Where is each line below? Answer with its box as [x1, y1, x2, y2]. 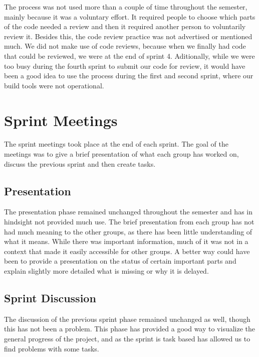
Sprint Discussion [4, 290, 96, 305]
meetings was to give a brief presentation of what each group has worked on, [4, 149, 239, 159]
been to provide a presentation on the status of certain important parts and [4, 256, 236, 266]
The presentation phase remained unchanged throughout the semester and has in [4, 206, 252, 217]
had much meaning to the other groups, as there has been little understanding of [4, 226, 252, 236]
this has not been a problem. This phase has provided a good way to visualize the [4, 323, 255, 334]
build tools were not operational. [4, 80, 104, 90]
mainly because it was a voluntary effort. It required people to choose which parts [4, 11, 255, 22]
